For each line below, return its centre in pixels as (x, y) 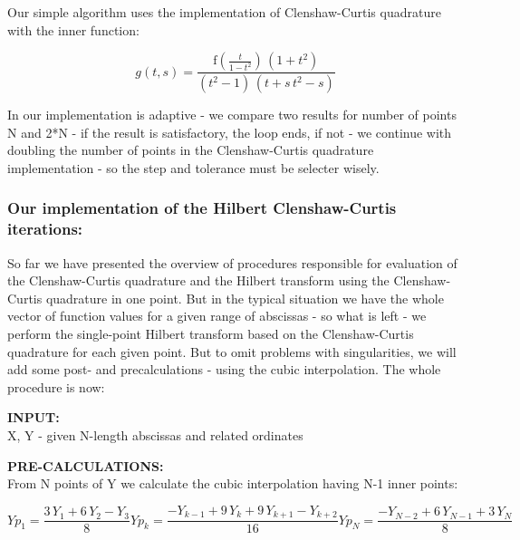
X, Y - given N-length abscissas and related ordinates (155, 434)
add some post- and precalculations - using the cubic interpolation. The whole (224, 369)
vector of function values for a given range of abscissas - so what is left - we (217, 316)
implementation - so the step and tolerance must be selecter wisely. (193, 167)
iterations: (45, 229)
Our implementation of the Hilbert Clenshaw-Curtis (202, 208)
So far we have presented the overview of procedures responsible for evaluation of (232, 262)
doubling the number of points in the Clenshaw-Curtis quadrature (191, 150)
